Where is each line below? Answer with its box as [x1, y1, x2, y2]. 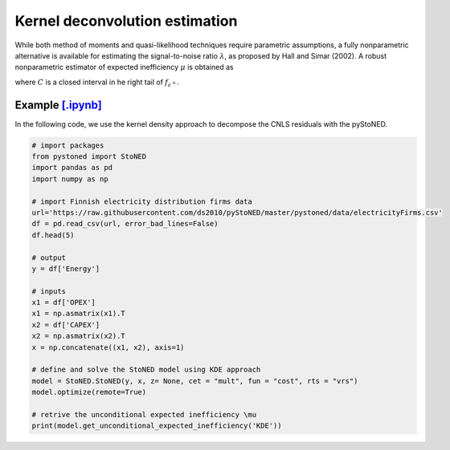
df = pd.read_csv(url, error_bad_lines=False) [31, 219, 219, 229]
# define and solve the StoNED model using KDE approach [31, 365, 261, 375]
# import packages [31, 140, 104, 150]
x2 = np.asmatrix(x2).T [31, 331, 126, 341]
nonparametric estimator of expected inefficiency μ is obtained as [14, 63, 234, 72]
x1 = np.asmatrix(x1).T [31, 309, 126, 318]
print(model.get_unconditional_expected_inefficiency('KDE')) [31, 421, 282, 431]
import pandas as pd [31, 163, 112, 172]
